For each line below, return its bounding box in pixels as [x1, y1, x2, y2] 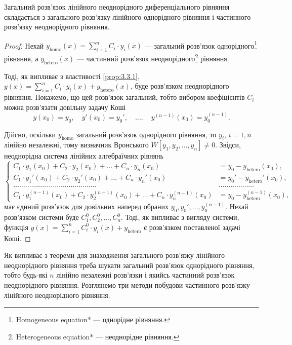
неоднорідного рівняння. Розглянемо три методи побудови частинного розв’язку [4, 279, 250, 290]
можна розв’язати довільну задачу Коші [4, 101, 126, 112]
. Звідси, [215, 139, 241, 150]
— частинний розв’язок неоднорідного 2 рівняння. [76, 52, 229, 63]
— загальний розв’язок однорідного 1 [144, 39, 258, 51]
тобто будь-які [4, 270, 48, 280]
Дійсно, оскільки [4, 129, 56, 139]
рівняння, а [4, 53, 38, 63]
